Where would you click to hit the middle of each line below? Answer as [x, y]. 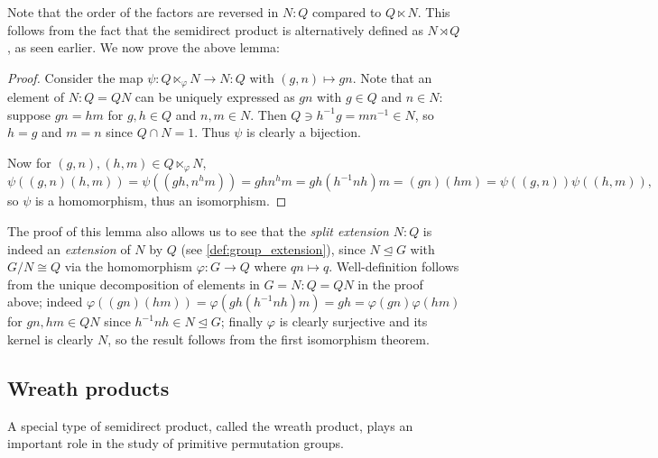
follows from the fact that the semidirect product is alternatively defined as [215, 29]
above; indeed [45, 302]
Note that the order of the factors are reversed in [143, 12]
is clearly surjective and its [353, 321]
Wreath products [88, 388]
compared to [347, 12]
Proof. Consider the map [75, 77]
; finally [242, 321]
